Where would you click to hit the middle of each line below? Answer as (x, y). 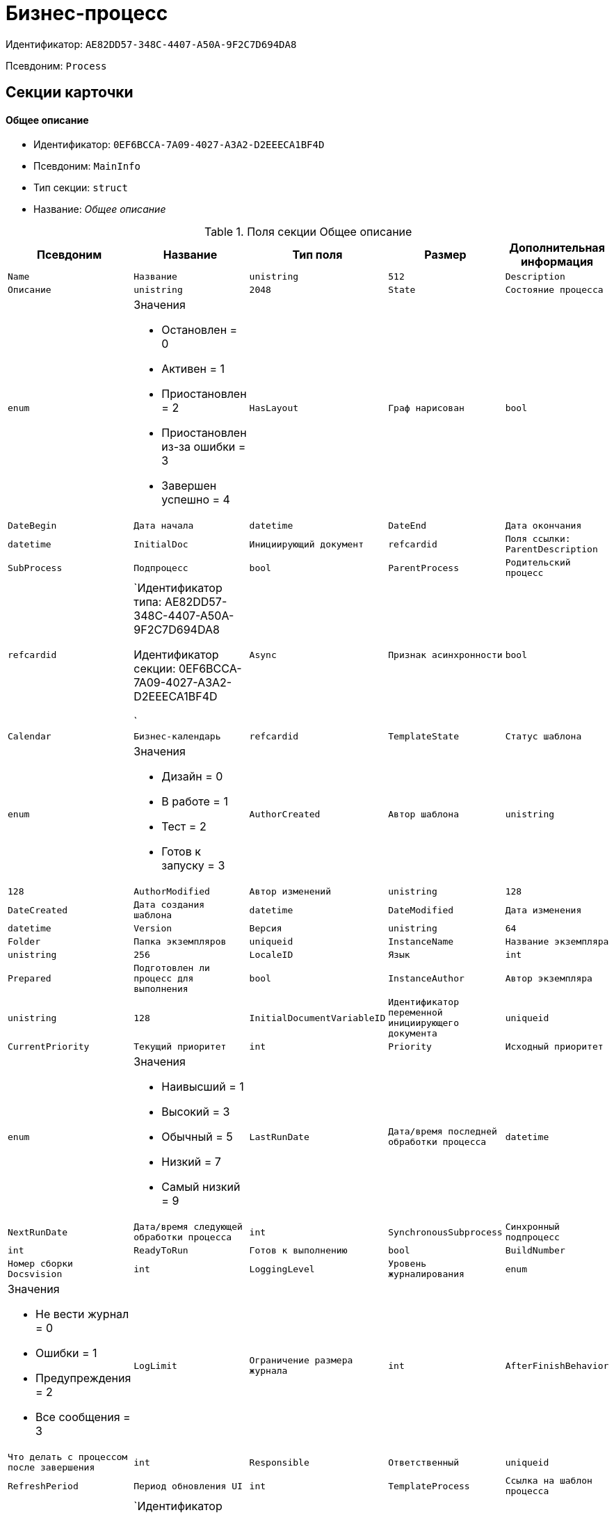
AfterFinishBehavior (557, 1365)
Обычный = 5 (197, 1137)
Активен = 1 (193, 369)
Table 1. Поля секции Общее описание (308, 232)
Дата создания (169, 905)
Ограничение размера (301, 1361)
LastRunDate (279, 1137)
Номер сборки (40, 1264)
